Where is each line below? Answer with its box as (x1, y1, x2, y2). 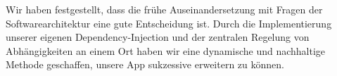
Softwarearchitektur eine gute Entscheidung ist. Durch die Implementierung (6, 15, 332, 30)
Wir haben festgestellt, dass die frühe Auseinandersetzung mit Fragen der (6, 2, 323, 16)
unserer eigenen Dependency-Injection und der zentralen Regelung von (6, 30, 310, 44)
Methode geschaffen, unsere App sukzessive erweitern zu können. (6, 57, 284, 72)
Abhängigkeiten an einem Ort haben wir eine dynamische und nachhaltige (6, 43, 326, 58)
